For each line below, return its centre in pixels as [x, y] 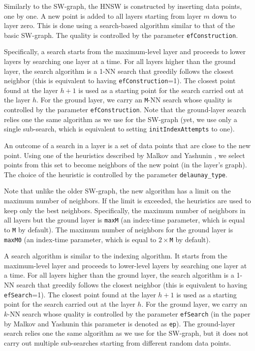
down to [224, 16]
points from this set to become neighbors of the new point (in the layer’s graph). [126, 165]
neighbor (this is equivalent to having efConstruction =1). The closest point [120, 80]
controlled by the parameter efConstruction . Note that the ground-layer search [125, 110]
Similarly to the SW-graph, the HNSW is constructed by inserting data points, [123, 6]
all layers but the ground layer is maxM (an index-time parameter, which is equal [125, 220]
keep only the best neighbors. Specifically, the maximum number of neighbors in [125, 210]
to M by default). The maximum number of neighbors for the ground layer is [119, 229]
